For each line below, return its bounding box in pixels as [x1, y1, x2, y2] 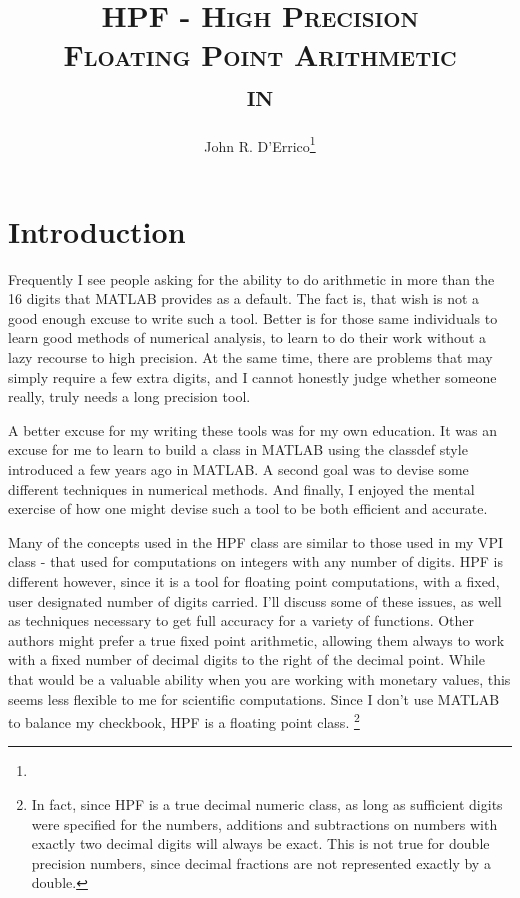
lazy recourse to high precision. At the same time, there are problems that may [8, 347, 493, 368]
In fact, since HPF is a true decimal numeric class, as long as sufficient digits [31, 794, 503, 814]
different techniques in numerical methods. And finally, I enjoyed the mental [8, 478, 475, 499]
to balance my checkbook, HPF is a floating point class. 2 [8, 709, 360, 732]
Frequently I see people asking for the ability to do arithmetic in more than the [8, 268, 495, 289]
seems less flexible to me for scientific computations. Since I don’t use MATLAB [8, 688, 500, 709]
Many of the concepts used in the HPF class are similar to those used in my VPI [8, 531, 504, 552]
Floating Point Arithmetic [63, 34, 457, 75]
